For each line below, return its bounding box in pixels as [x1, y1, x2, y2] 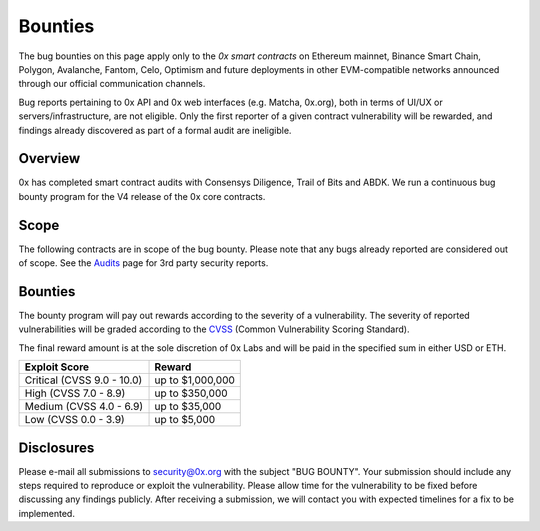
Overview [18, 150, 81, 167]
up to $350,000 [154, 386, 229, 400]
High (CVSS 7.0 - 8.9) [24, 386, 126, 400]
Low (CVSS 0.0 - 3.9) [24, 413, 125, 427]
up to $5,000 [154, 413, 216, 427]
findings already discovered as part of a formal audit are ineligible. [18, 124, 292, 136]
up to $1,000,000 [154, 373, 235, 387]
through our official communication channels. [18, 78, 206, 90]
